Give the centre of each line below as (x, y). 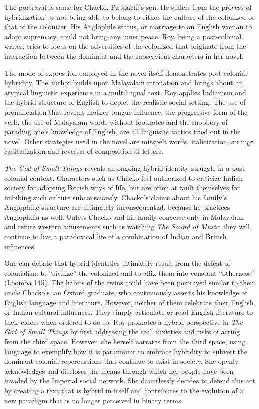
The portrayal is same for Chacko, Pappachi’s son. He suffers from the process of (128, 7)
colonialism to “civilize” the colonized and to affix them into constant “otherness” (129, 273)
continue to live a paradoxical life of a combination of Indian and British (115, 237)
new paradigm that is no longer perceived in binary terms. (94, 400)
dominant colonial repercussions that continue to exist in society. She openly (121, 361)
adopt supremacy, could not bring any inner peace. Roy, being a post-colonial (123, 36)
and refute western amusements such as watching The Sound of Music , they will (127, 227)
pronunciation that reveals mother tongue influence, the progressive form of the (126, 111)
